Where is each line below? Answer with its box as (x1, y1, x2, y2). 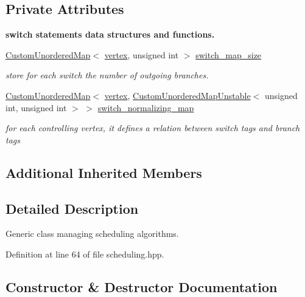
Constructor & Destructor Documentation (5, 277, 278, 296)
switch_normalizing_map (97, 101, 194, 114)
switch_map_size (195, 48, 262, 61)
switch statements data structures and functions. (5, 28, 215, 41)
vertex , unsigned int (104, 48, 179, 61)
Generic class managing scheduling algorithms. (5, 227, 179, 240)
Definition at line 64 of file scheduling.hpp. (5, 247, 164, 260)
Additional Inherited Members (5, 163, 202, 182)
